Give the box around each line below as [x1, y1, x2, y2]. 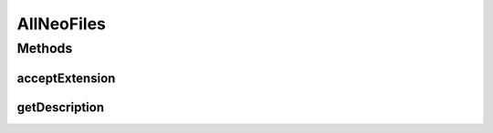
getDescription [16, 99, 105, 115]
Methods [16, 40, 73, 56]
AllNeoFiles [16, 14, 107, 34]
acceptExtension [16, 70, 116, 86]
